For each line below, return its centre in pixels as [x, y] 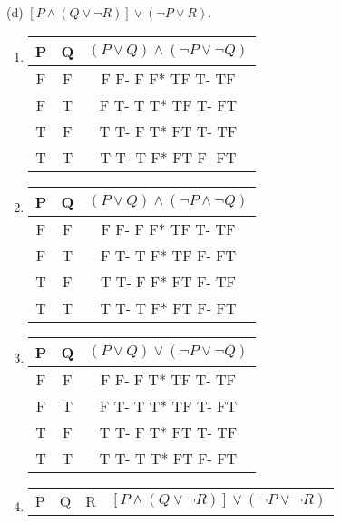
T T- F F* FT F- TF [168, 281]
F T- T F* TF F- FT [168, 255]
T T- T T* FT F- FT [168, 458]
